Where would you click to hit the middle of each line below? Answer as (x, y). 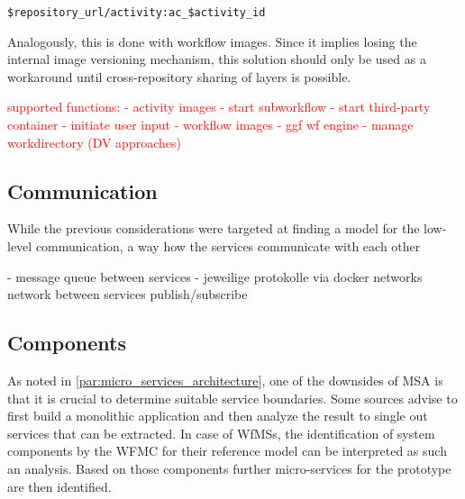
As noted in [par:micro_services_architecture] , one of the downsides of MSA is (225, 380)
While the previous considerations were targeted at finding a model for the (214, 228)
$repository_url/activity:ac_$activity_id (137, 13)
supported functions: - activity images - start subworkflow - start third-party (219, 107)
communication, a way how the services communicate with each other (228, 246)
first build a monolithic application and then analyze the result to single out (218, 416)
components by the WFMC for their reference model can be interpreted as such (227, 451)
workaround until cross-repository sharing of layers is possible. (179, 76)
